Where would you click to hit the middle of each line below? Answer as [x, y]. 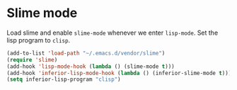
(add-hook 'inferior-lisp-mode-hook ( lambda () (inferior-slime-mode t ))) [119, 73]
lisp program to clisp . [39, 40]
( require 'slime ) [32, 60]
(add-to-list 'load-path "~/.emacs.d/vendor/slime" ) [86, 53]
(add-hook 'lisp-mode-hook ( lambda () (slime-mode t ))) [91, 66]
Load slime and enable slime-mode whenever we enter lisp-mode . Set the [112, 33]
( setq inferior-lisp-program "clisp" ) [64, 79]
